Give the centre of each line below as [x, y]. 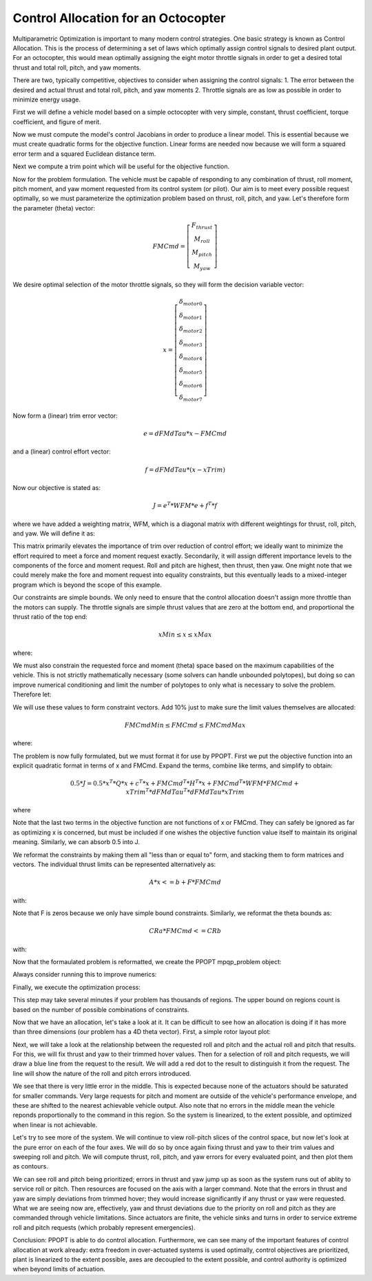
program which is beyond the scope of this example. [87, 585]
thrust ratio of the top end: [50, 617]
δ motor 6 [191, 384]
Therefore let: [32, 694]
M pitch [202, 253]
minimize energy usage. [46, 99]
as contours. [30, 1166]
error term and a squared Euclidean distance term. [84, 154]
